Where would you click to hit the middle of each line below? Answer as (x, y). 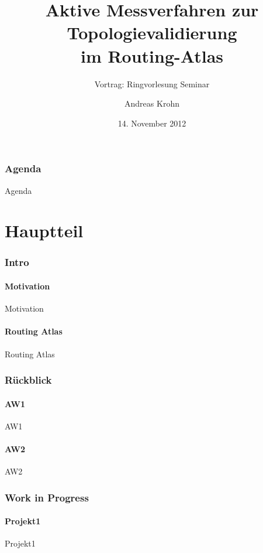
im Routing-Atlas (152, 55)
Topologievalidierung (152, 33)
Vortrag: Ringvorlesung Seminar (152, 83)
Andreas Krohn (152, 103)
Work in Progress (47, 497)
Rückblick (28, 380)
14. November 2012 (152, 123)
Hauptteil (44, 231)
